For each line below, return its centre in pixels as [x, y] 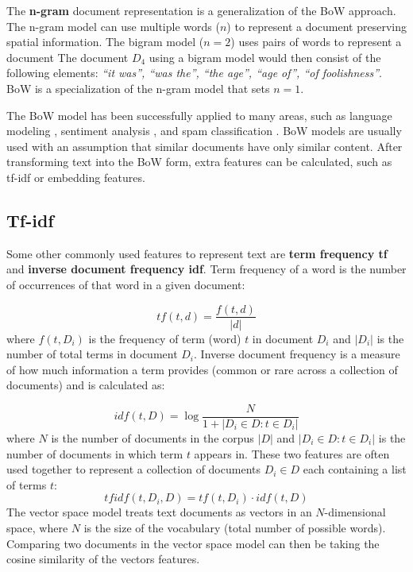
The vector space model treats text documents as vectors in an [159, 512]
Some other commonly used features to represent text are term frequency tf [197, 253]
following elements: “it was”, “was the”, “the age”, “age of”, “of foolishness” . [194, 73]
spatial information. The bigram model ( [105, 42]
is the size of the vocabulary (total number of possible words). [235, 527]
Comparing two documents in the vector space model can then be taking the [193, 543]
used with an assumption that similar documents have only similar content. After [205, 146]
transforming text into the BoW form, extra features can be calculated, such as [199, 162]
